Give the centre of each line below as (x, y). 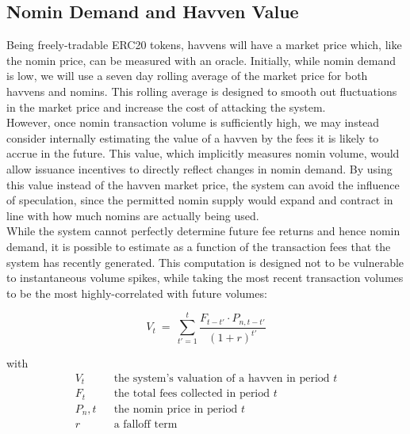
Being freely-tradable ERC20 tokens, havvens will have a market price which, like (204, 45)
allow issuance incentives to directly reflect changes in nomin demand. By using (199, 168)
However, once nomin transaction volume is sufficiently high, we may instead (193, 122)
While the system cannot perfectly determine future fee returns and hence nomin (203, 231)
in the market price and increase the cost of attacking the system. (166, 107)
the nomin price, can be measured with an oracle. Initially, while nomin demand (201, 60)
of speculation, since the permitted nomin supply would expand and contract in (200, 200)
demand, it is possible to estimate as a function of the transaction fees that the (199, 246)
